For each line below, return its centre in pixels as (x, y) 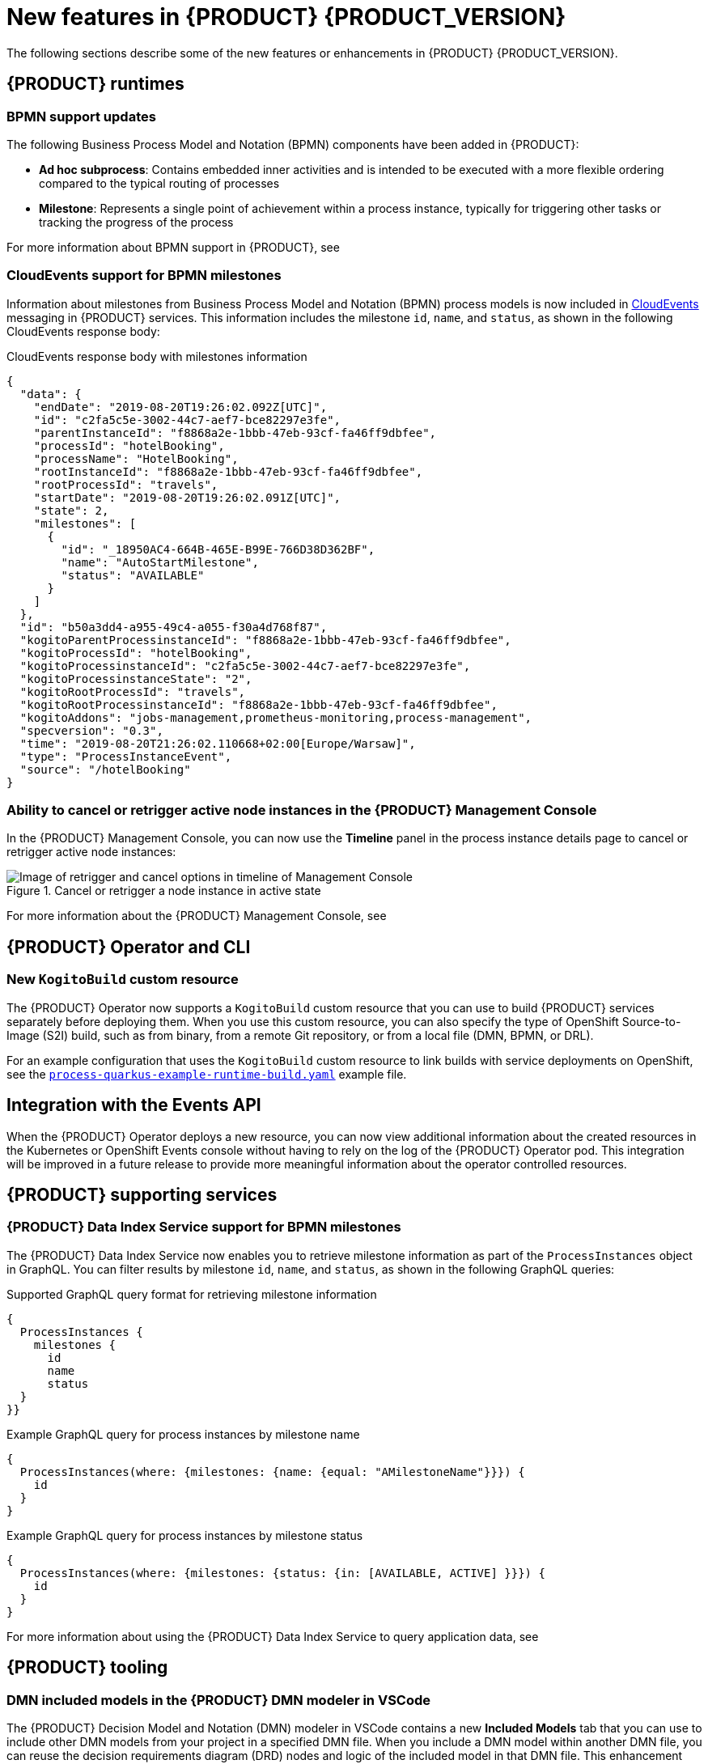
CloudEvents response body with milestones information (157, 356)
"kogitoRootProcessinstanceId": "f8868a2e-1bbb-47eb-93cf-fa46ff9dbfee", (259, 704)
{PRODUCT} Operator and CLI (129, 947)
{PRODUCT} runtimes (95, 84)
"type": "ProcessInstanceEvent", (126, 756)
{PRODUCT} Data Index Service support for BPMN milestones (204, 1227)
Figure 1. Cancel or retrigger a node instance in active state (164, 891)
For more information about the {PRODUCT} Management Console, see (197, 916)
